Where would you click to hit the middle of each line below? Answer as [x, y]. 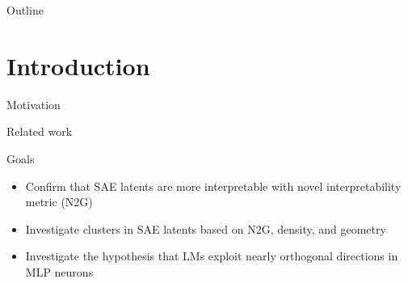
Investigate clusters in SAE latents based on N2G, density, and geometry [206, 228]
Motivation [34, 104]
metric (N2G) [59, 202]
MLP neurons [59, 271]
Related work [40, 131]
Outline [25, 10]
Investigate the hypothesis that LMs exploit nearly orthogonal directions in [212, 256]
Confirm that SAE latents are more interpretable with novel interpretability [213, 186]
